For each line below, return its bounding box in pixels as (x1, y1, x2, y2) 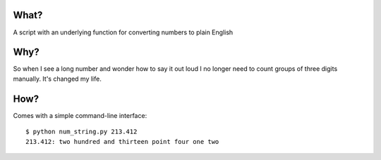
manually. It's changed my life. (13, 74, 102, 83)
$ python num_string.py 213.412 (25, 128, 138, 136)
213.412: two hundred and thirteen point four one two (25, 138, 219, 145)
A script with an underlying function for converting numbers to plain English (13, 28, 234, 36)
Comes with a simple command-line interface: (13, 111, 147, 119)
